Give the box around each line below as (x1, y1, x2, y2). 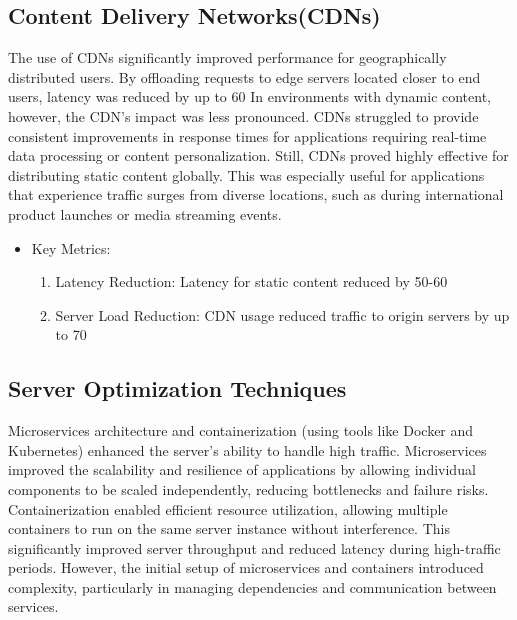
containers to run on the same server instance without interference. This (8, 518, 450, 539)
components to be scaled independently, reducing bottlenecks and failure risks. (8, 478, 489, 499)
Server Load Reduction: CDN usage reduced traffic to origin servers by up (55, 304, 510, 325)
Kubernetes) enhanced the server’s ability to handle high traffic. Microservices (8, 439, 487, 460)
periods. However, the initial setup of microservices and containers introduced (8, 557, 484, 578)
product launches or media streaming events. (8, 203, 282, 224)
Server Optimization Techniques (8, 373, 347, 404)
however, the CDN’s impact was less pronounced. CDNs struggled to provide (8, 105, 479, 126)
